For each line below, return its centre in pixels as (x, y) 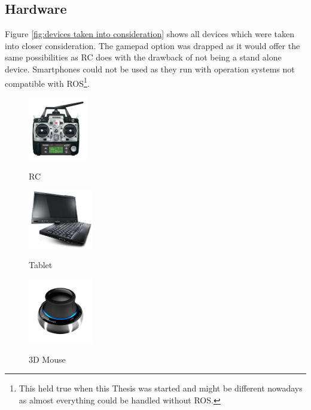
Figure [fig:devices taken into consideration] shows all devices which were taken (150, 34)
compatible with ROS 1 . (47, 82)
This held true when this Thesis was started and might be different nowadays (161, 388)
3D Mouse (47, 359)
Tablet (41, 265)
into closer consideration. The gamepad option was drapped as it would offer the (153, 45)
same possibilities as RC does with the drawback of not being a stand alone (143, 57)
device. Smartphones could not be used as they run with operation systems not (150, 69)
